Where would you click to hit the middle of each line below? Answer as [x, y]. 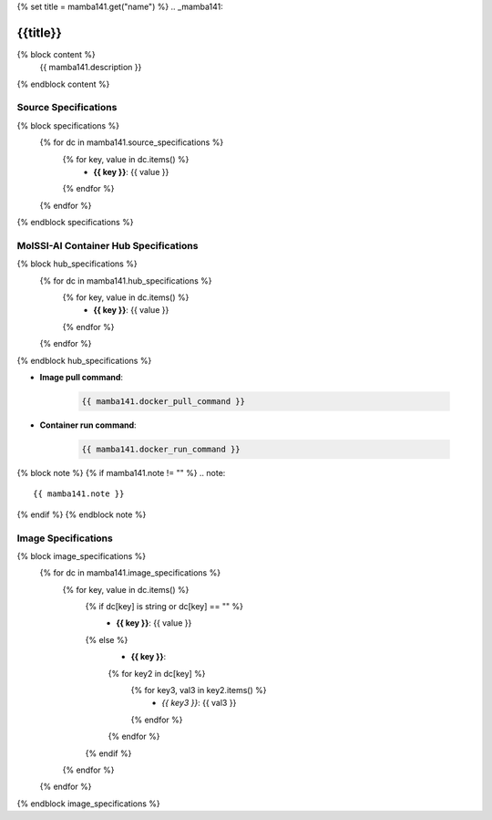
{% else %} [107, 639]
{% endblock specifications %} [75, 223]
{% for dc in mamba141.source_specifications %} [132, 142]
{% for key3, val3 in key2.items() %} [199, 690]
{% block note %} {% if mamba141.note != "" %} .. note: [121, 472]
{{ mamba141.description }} [91, 67]
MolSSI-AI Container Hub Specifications [108, 245]
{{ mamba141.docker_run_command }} [161, 449]
